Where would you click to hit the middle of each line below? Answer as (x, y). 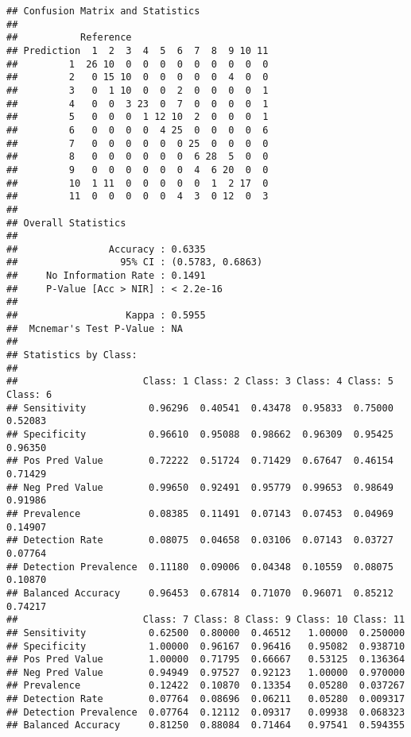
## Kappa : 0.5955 (106, 316)
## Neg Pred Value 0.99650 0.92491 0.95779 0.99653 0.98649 (200, 487)
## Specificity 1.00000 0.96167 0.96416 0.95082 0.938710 (206, 646)
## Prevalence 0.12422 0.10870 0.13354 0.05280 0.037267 (206, 686)
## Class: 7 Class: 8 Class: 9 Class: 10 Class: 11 (206, 620)
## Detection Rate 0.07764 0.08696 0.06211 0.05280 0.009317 (206, 699)
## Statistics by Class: (72, 355)
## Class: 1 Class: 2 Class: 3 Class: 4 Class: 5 (200, 382)
